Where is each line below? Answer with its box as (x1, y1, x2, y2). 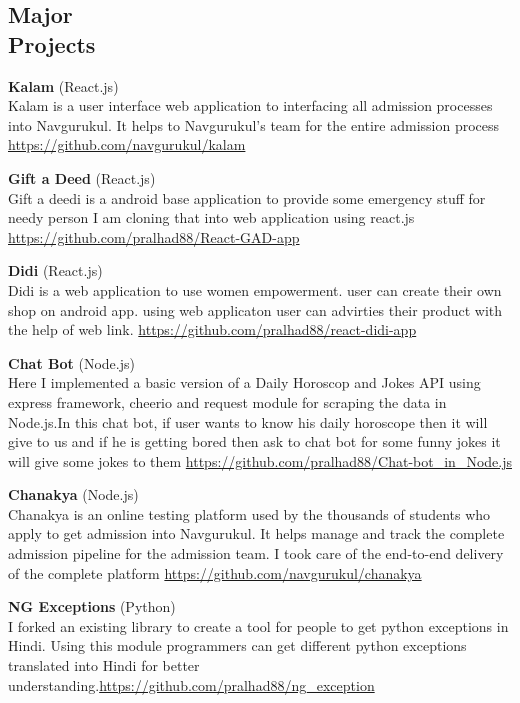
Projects (8, 28, 96, 59)
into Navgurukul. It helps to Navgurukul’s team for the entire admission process (8, 114, 500, 135)
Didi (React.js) (8, 260, 103, 281)
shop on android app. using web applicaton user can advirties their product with (8, 299, 503, 320)
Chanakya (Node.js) (8, 484, 139, 505)
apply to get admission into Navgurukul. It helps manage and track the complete (8, 523, 505, 544)
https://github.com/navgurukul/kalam (8, 134, 246, 155)
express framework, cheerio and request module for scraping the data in (8, 391, 447, 412)
